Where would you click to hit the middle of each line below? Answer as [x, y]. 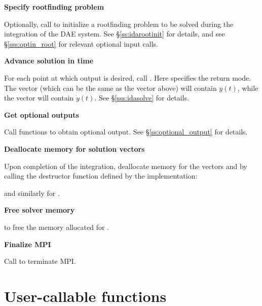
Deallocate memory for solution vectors [74, 148]
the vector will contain [39, 98]
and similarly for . [32, 193]
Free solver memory [40, 210]
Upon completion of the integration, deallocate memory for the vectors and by [126, 166]
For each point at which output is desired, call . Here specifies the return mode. [128, 77]
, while [248, 88]
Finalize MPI [28, 244]
